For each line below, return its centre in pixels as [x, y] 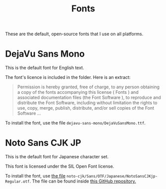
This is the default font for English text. [45, 68]
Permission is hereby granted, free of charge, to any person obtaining [88, 87]
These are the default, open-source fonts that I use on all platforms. [74, 34]
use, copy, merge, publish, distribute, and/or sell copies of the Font [86, 108]
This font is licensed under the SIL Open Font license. [60, 166]
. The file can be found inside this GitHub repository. [83, 181]
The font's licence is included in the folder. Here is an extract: [68, 77]
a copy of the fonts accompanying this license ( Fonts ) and [78, 92]
